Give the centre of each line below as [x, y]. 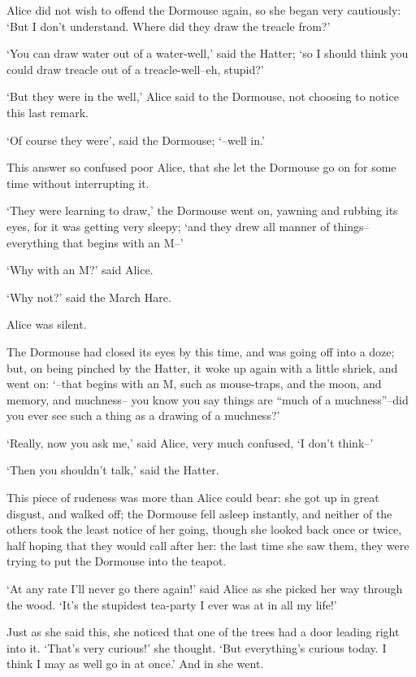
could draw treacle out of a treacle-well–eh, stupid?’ [135, 69]
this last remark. [48, 112]
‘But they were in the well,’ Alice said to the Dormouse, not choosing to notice [203, 96]
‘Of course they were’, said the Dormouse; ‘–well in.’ [136, 140]
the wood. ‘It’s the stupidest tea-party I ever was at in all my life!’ [172, 604]
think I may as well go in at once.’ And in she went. [135, 664]
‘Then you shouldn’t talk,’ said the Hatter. [113, 470]
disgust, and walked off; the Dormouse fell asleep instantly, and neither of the [199, 513]
